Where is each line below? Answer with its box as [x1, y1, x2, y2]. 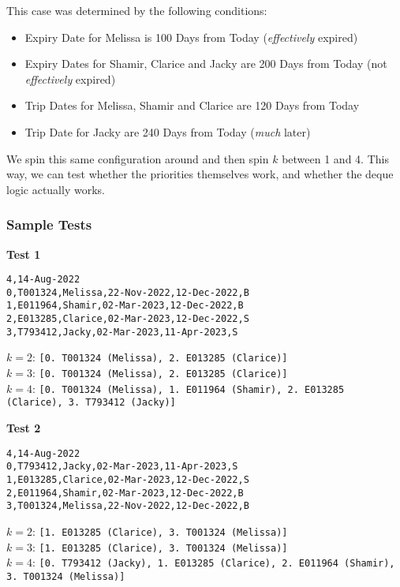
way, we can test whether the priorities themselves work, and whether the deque [6, 166, 394, 182]
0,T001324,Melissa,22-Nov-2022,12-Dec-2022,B [6, 286, 249, 298]
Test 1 [6, 245, 41, 262]
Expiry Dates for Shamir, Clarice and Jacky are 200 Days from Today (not [24, 55, 387, 72]
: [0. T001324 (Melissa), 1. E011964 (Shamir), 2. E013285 [32, 379, 345, 396]
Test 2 [6, 420, 41, 436]
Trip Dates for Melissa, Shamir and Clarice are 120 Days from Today [24, 97, 360, 114]
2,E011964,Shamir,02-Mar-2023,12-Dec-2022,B [6, 487, 244, 499]
